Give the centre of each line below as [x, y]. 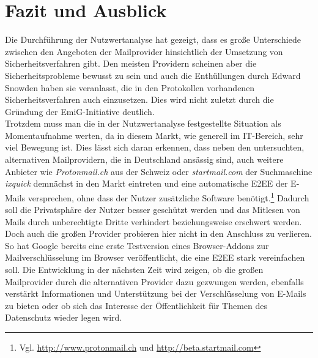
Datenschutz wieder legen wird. [64, 317]
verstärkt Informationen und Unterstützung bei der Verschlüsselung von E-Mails [156, 293]
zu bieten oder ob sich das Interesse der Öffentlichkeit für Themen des [136, 305]
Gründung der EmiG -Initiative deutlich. [80, 111]
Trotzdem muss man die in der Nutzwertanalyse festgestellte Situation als [143, 123]
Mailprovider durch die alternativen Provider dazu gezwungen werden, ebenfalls [154, 281]
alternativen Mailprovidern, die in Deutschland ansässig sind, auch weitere [144, 159]
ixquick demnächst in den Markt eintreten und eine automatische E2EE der [146, 183]
